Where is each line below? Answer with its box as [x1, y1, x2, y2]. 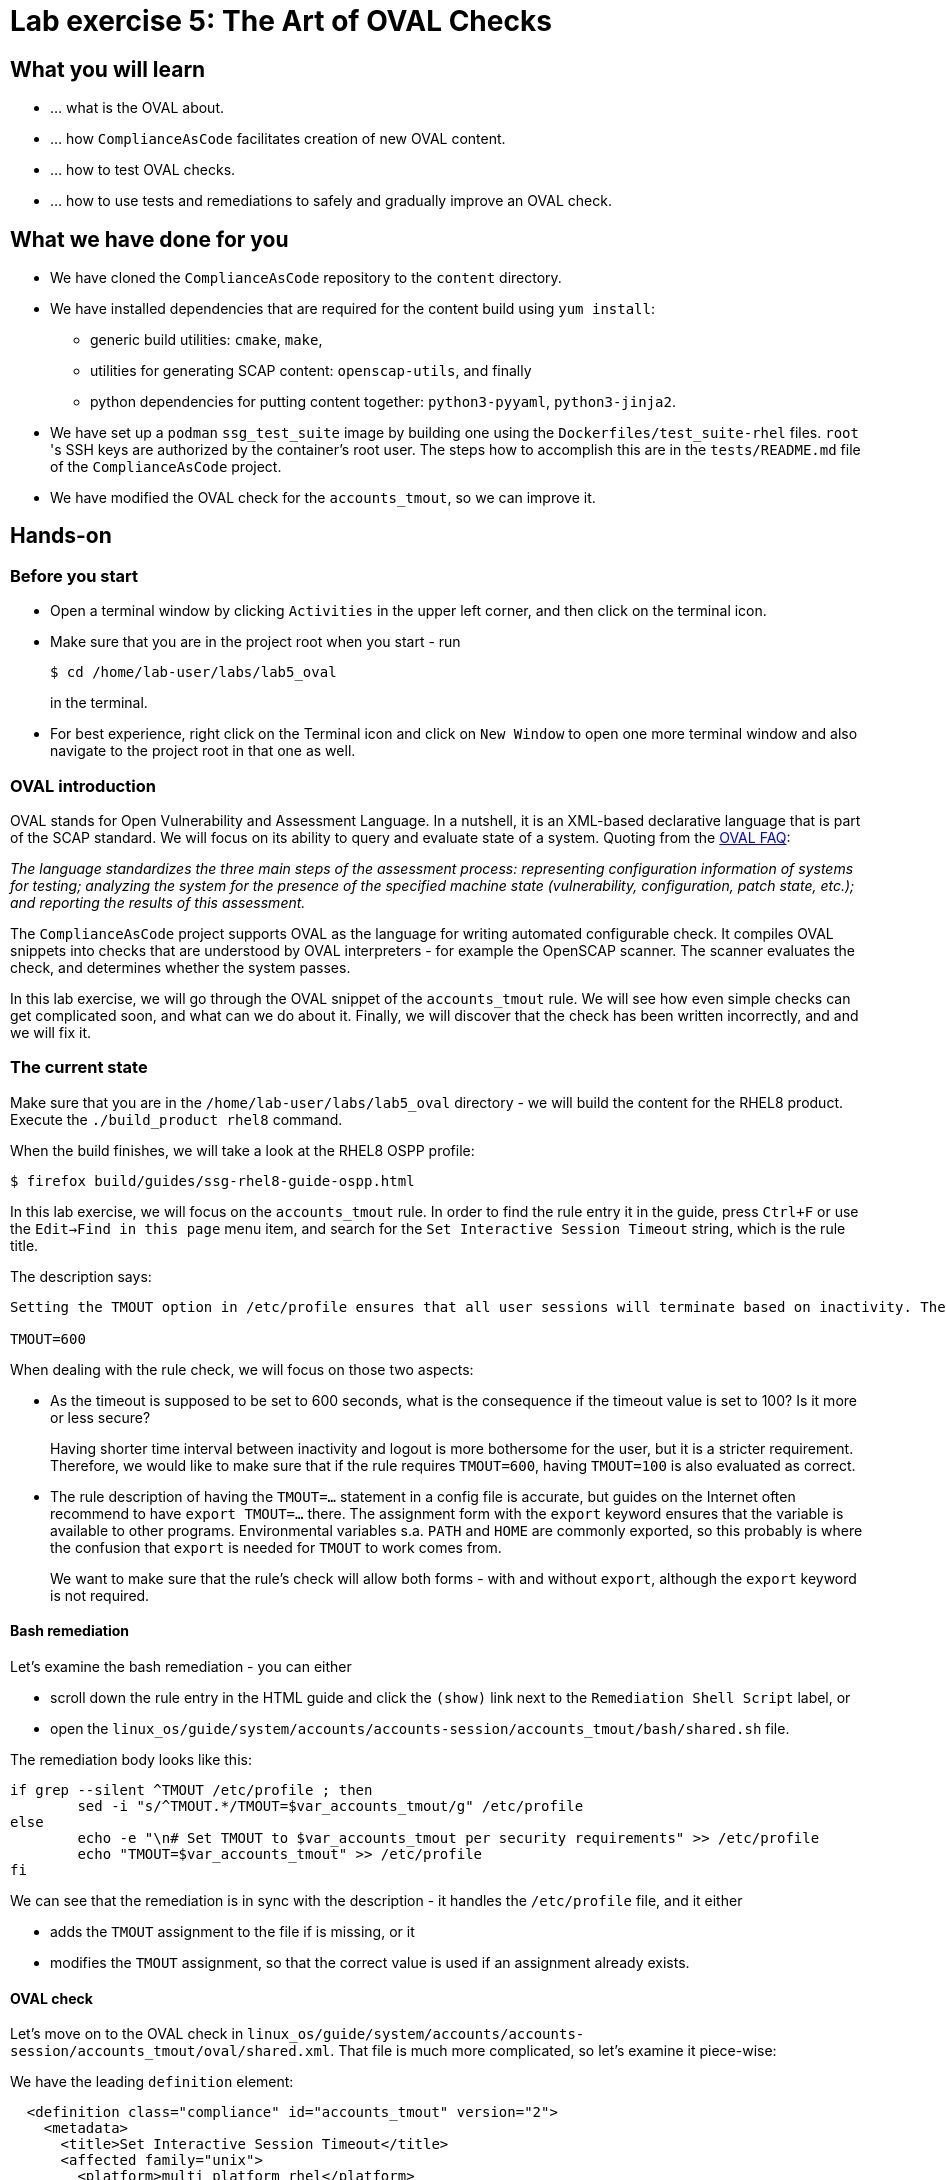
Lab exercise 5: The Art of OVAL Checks [10, 4, 552, 38]
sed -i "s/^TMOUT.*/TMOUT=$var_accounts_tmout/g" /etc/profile [77, 1797, 584, 1814]
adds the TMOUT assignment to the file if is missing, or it [50, 1922, 415, 1940]
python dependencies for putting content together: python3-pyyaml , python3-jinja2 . [90, 393, 676, 411]
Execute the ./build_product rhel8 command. [10, 1110, 343, 1128]
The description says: [10, 1267, 152, 1285]
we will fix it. [10, 1023, 92, 1041]
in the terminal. [50, 694, 148, 712]
